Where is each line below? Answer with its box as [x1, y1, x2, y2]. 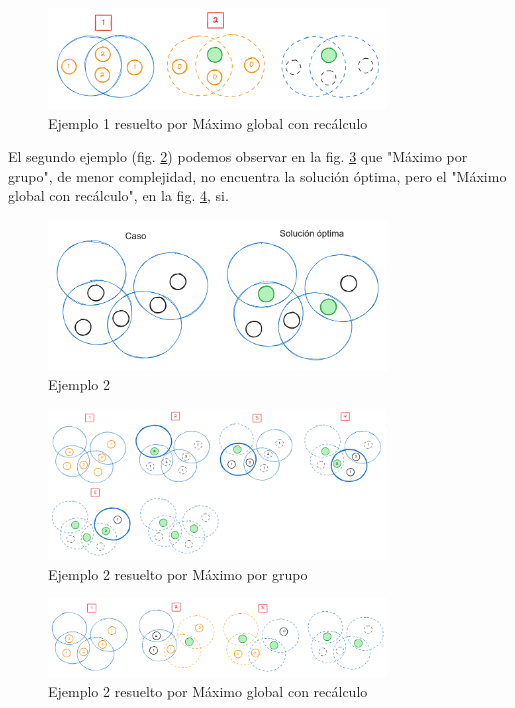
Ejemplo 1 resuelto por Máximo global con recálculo [48, 112, 368, 133]
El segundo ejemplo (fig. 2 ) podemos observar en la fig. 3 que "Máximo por [8, 146, 468, 167]
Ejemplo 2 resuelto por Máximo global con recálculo [48, 680, 368, 701]
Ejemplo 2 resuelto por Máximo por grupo [48, 563, 308, 584]
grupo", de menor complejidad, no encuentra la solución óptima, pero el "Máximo [8, 165, 507, 186]
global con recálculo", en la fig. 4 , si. [8, 185, 229, 206]
